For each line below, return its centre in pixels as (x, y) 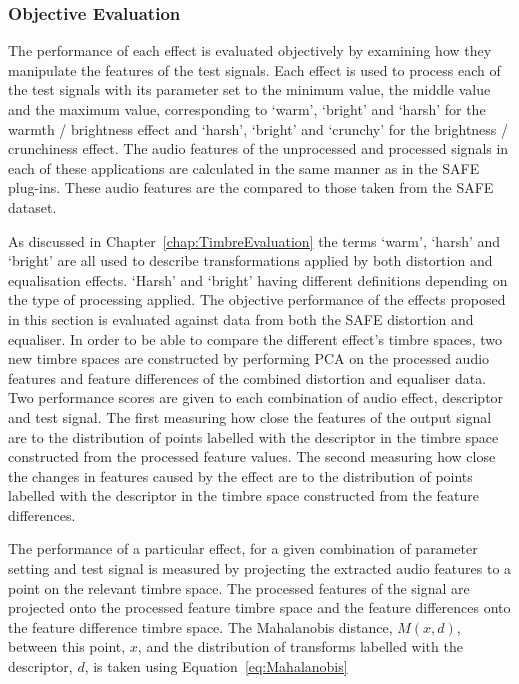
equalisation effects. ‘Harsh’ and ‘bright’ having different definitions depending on (258, 279)
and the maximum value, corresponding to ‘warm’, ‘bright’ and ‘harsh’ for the (247, 109)
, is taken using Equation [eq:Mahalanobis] (216, 666)
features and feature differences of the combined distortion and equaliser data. (247, 377)
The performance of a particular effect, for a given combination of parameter (243, 548)
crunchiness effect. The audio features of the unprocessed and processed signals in (258, 148)
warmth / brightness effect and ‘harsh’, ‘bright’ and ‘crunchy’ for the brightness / (258, 128)
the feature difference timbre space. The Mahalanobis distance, (200, 626)
